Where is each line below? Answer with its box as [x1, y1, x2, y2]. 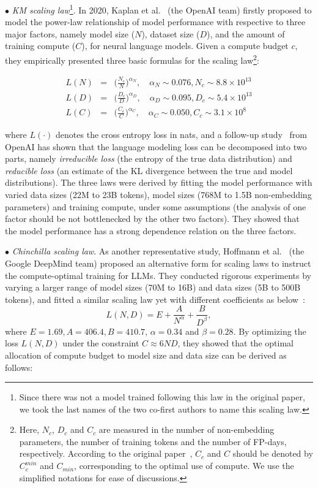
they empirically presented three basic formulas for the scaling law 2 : [5, 52, 259, 66]
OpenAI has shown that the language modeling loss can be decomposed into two [5, 140, 307, 153]
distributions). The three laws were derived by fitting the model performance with [5, 176, 312, 189]
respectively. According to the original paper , [19, 447, 193, 460]
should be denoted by [232, 447, 313, 460]
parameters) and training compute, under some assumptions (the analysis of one [5, 200, 306, 213]
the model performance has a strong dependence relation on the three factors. [5, 224, 297, 237]
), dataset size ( [141, 27, 200, 40]
